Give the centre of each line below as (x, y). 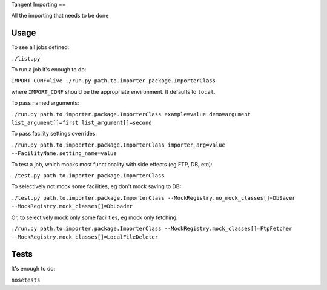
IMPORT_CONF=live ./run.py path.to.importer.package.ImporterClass (114, 81)
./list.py (26, 58)
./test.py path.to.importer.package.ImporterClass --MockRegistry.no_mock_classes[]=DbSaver (154, 198)
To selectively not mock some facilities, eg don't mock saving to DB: (96, 186)
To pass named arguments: (45, 103)
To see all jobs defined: (40, 47)
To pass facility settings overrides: (54, 134)
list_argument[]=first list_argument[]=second (81, 123)
